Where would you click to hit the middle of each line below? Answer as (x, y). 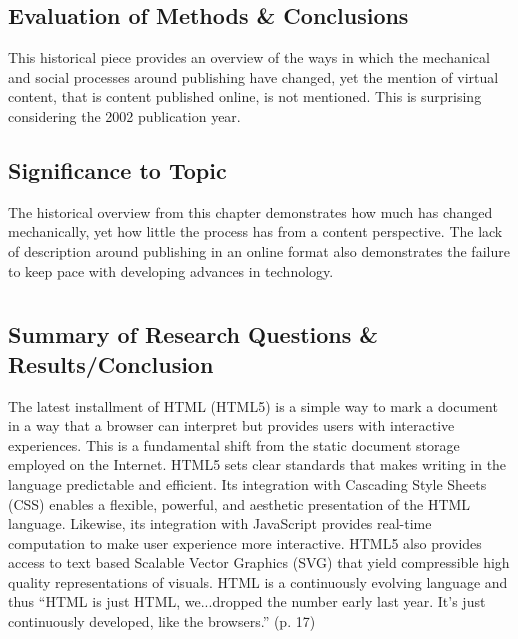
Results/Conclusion (111, 363)
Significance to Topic (117, 169)
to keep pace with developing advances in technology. (171, 270)
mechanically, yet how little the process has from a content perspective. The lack (255, 231)
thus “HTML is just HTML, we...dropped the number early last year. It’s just (247, 601)
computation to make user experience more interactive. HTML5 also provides (245, 542)
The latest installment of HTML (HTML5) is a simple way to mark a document (253, 405)
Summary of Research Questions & (193, 334)
